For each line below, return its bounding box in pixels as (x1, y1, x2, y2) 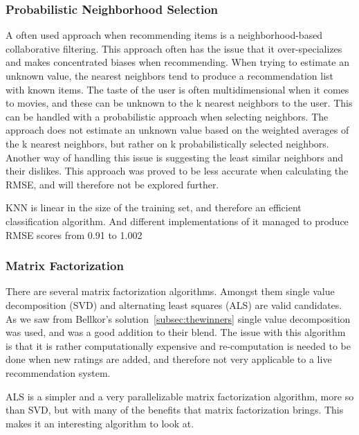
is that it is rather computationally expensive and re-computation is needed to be (6, 338, 351, 353)
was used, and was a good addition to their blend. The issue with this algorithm (6, 325, 346, 339)
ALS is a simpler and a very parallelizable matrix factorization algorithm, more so (6, 389, 354, 403)
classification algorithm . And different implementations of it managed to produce (6, 213, 349, 228)
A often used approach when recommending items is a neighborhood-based (6, 28, 323, 42)
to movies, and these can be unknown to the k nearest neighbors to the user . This (6, 96, 353, 110)
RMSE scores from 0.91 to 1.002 (6, 227, 142, 242)
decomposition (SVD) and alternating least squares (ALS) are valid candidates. (6, 297, 342, 312)
